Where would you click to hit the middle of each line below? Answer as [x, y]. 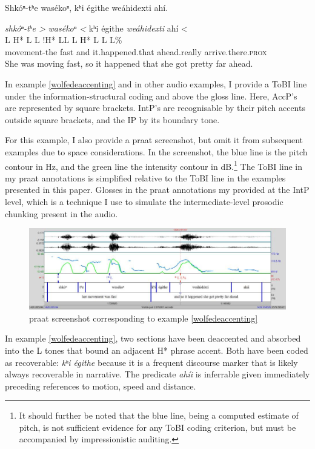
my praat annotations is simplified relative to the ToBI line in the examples [145, 177]
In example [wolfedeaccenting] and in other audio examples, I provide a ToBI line [156, 83]
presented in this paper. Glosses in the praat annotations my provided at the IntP [157, 190]
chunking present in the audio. [61, 213]
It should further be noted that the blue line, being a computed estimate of [159, 415]
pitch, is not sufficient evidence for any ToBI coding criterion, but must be [157, 427]
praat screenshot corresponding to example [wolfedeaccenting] [144, 318]
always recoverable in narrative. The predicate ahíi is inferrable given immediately [157, 374]
